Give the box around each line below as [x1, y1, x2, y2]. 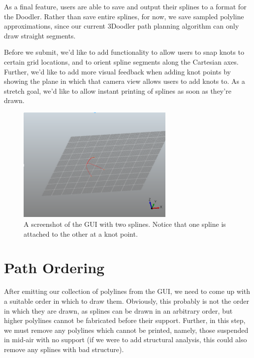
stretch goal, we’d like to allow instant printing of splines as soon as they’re [4, 85, 231, 96]
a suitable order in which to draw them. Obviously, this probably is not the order [4, 295, 249, 306]
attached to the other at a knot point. [24, 228, 138, 239]
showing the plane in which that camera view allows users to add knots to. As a [4, 76, 245, 86]
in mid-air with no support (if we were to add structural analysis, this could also [4, 334, 247, 345]
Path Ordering [4, 257, 105, 278]
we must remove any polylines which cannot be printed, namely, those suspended [4, 324, 249, 335]
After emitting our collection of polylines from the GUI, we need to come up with [4, 286, 250, 296]
